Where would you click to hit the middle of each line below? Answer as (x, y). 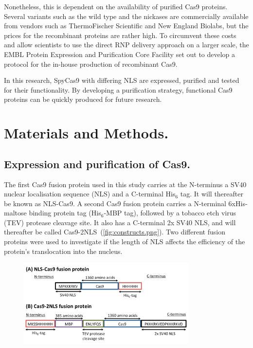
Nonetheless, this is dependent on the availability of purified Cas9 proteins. (116, 6)
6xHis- (238, 203)
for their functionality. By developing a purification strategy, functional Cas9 (118, 89)
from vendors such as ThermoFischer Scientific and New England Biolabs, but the (126, 26)
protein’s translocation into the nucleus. (63, 251)
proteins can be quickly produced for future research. (83, 99)
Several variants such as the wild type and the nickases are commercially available (126, 16)
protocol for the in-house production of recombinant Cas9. (91, 64)
